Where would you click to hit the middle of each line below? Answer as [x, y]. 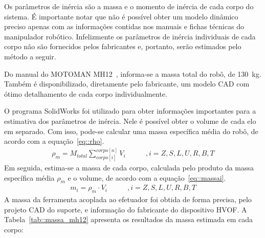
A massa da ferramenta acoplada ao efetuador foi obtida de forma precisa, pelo [128, 199]
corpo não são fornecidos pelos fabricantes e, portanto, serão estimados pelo [123, 46]
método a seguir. [30, 56]
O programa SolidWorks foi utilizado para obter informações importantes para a [130, 111]
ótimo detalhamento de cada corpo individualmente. [86, 93]
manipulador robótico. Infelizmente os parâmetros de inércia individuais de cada [130, 36]
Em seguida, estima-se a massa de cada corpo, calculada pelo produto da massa [129, 168]
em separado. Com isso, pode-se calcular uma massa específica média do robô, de [131, 131]
